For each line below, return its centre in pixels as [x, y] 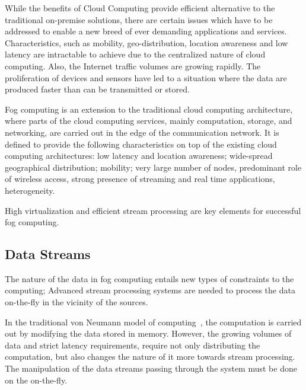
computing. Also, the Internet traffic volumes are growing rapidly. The [133, 65]
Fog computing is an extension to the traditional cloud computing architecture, [149, 109]
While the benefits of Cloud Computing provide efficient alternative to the [140, 8]
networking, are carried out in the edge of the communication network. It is [142, 132]
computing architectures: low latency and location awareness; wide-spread [139, 156]
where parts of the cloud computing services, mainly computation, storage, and [149, 121]
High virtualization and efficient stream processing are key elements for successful [153, 210]
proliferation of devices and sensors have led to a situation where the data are [146, 77]
